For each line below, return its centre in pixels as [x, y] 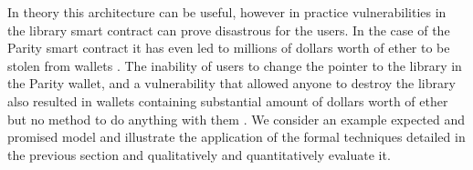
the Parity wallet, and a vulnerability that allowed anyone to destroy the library [231, 83]
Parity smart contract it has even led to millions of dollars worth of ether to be [229, 48]
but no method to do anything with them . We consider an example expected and [236, 119]
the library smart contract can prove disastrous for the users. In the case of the [229, 30]
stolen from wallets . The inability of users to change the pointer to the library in [235, 65]
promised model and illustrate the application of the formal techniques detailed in [236, 137]
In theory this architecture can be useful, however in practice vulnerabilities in [227, 12]
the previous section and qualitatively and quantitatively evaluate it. [199, 154]
